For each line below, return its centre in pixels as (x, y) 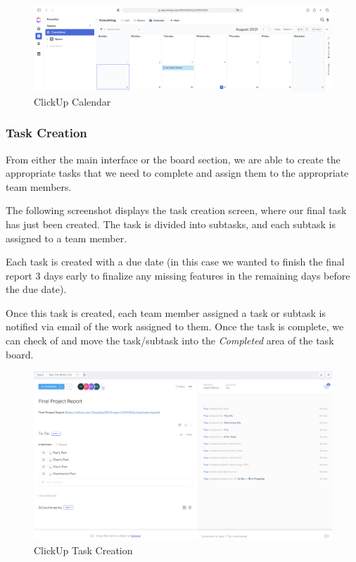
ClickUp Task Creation (83, 550)
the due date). (36, 289)
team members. (39, 186)
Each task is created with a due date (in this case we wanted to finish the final (175, 262)
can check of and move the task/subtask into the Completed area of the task (170, 341)
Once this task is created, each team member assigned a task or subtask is (166, 312)
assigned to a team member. (66, 238)
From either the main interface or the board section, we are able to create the (173, 159)
